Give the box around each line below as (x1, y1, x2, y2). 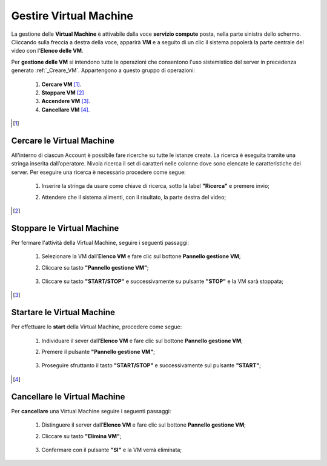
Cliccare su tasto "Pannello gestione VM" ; (41, 264, 149, 271)
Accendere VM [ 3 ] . (41, 98, 91, 105)
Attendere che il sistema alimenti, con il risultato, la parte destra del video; (41, 193, 226, 201)
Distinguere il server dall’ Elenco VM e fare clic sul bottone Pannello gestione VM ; (41, 421, 246, 428)
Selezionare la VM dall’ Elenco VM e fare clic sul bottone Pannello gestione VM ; (41, 253, 241, 260)
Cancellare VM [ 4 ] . (41, 106, 90, 113)
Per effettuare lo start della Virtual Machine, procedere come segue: (11, 323, 182, 330)
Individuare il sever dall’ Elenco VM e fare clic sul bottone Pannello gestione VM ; (41, 337, 243, 344)
